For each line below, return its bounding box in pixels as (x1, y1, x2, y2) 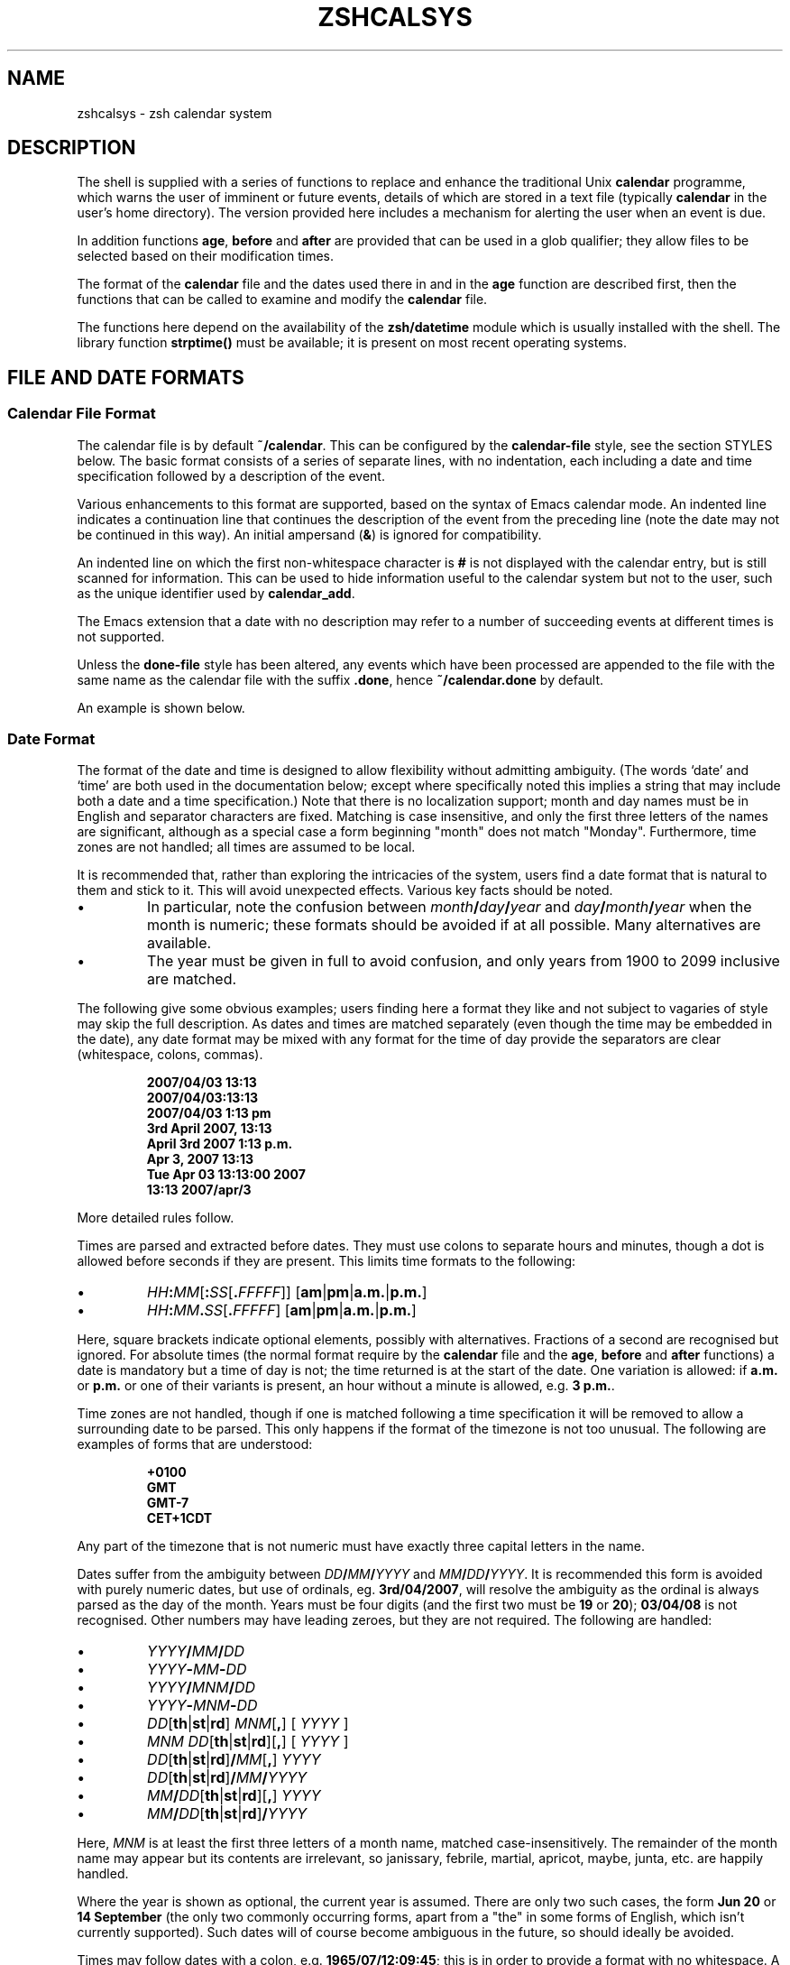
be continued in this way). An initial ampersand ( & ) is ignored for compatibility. (77, 526, 542, 542)
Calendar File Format (7, 404, 156, 423)
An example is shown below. (77, 699, 245, 715)
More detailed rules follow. (77, 1210, 234, 1226)
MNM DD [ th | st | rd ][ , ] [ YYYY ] (147, 1732, 349, 1751)
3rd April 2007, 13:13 (146, 1121, 272, 1137)
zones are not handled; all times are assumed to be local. (77, 839, 416, 855)
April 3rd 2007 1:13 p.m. (146, 1136, 293, 1152)
